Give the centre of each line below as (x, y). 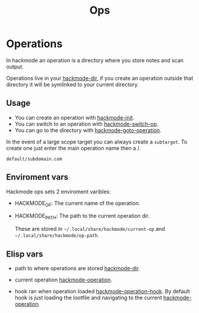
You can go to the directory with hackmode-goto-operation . (88, 130)
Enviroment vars (37, 177)
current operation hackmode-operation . (63, 280)
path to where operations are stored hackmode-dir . (78, 268)
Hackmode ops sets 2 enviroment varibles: (59, 192)
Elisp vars (25, 254)
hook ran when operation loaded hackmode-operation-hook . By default (102, 291)
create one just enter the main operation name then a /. (73, 148)
